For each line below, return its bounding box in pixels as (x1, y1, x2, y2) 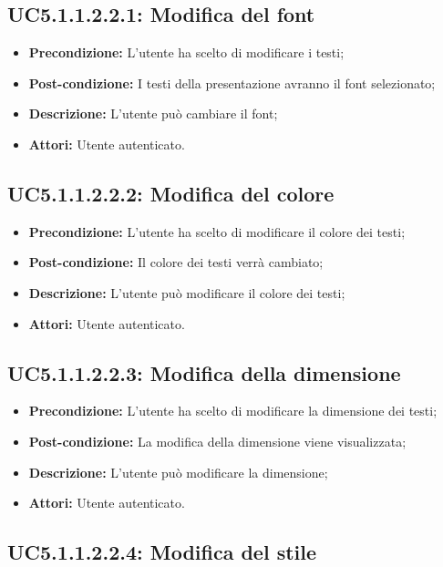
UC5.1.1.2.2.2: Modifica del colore (7, 179, 335, 207)
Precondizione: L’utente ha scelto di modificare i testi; (28, 43, 345, 62)
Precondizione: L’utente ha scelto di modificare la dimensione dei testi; (28, 401, 438, 420)
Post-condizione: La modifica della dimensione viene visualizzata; (28, 431, 407, 450)
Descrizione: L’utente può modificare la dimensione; (28, 462, 328, 481)
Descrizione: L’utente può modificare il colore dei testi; (28, 283, 345, 302)
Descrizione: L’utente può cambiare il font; (28, 104, 278, 123)
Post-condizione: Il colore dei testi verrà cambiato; (28, 253, 324, 272)
